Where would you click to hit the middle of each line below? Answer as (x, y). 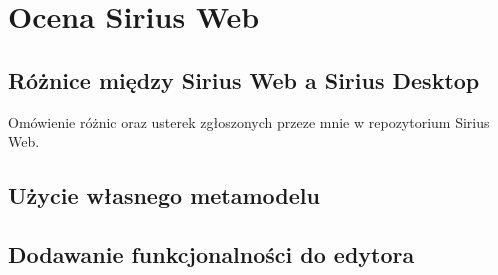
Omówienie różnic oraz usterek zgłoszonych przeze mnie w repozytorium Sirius (249, 121)
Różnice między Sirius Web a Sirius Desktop (244, 79)
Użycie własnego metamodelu (164, 195)
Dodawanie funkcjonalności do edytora (211, 253)
